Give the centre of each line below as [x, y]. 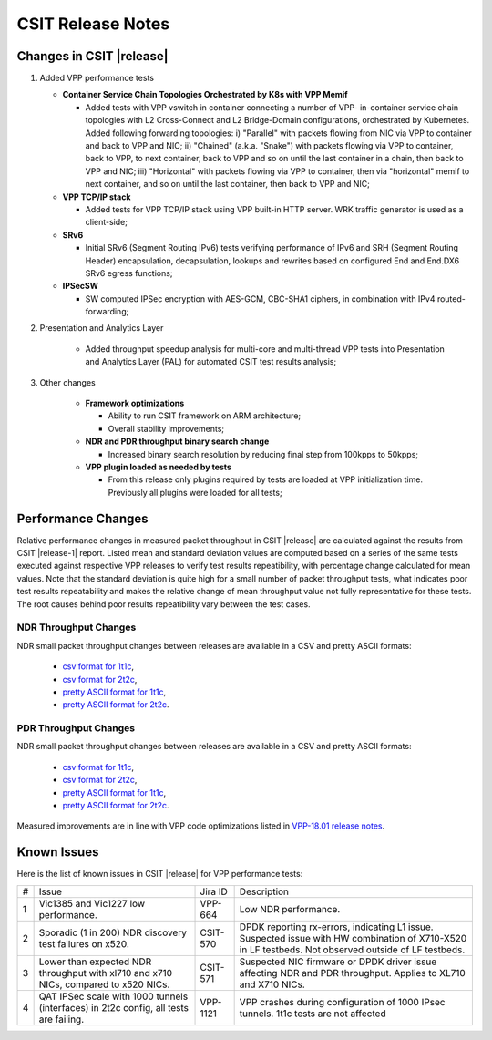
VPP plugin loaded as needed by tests [159, 467]
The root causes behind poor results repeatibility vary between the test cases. [164, 604]
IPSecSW [81, 286]
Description [264, 891]
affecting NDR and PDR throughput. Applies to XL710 [353, 973]
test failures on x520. [84, 943]
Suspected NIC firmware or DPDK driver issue [338, 962]
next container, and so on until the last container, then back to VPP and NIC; [228, 184]
